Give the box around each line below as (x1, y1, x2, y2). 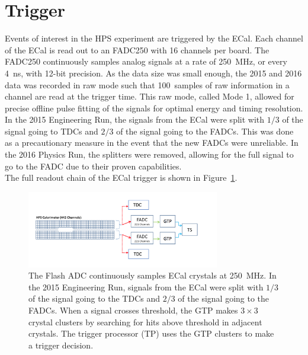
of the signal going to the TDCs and (28, 292, 161, 305)
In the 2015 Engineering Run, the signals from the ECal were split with (5, 113, 265, 126)
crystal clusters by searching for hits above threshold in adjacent (28, 315, 262, 328)
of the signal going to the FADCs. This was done (116, 124, 294, 137)
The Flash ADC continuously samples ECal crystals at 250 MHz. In (28, 269, 277, 282)
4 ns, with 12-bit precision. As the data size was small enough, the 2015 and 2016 (5, 66, 302, 79)
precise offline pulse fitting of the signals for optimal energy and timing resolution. (5, 101, 303, 114)
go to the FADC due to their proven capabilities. (5, 159, 182, 172)
